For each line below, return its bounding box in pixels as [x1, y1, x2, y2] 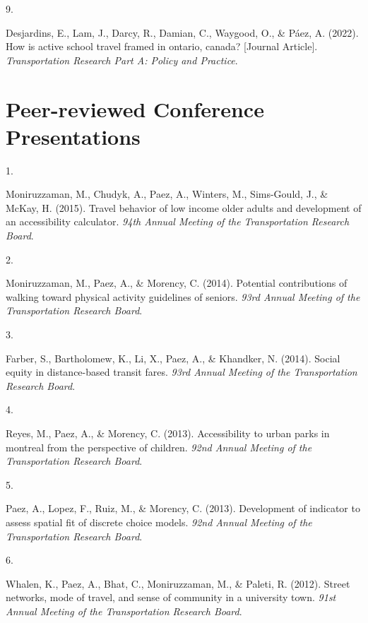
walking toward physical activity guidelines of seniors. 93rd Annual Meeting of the [6, 289, 360, 304]
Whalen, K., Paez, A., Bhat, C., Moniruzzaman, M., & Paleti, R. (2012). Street [6, 576, 350, 591]
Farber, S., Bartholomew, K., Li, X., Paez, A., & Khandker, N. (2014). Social [6, 350, 340, 365]
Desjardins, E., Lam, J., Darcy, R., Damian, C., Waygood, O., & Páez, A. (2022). [6, 25, 359, 40]
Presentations [6, 121, 141, 150]
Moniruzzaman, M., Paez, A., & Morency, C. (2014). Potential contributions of [6, 275, 348, 290]
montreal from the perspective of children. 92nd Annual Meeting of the [6, 439, 312, 454]
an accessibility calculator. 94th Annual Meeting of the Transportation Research [6, 214, 350, 229]
